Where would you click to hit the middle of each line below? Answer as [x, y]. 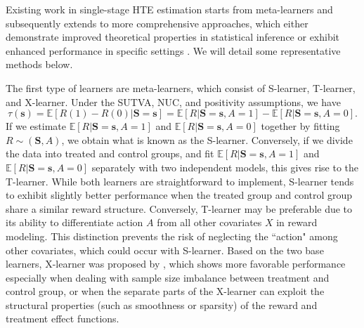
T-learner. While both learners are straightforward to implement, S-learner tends [180, 181]
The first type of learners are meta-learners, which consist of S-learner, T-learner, [181, 87]
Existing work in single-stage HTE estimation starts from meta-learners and [169, 9]
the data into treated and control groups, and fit [110, 153]
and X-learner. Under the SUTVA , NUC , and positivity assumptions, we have [173, 101]
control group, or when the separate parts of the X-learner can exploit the [165, 291]
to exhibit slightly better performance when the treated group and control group [179, 195]
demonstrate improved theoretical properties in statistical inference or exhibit [173, 37]
